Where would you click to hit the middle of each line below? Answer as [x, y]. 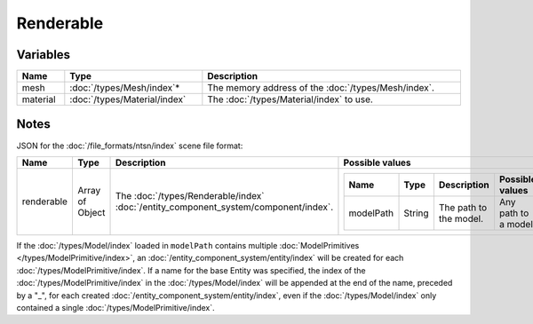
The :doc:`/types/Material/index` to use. [290, 99]
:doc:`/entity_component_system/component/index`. [224, 207]
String [417, 213]
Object [91, 213]
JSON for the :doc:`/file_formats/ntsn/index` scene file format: [130, 146]
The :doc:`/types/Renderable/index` [190, 196]
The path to [463, 207]
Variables [44, 55]
